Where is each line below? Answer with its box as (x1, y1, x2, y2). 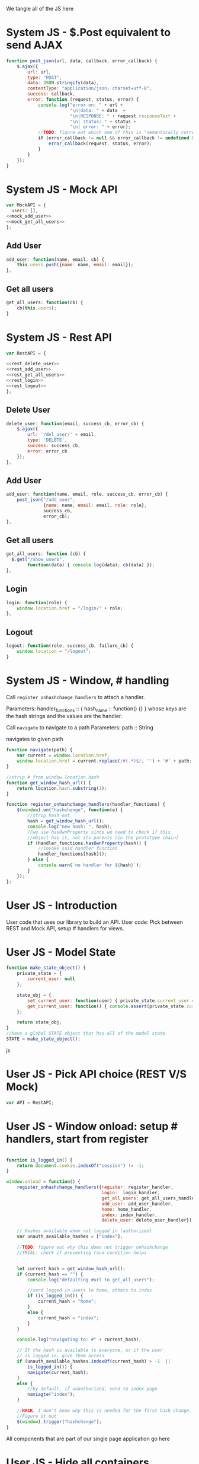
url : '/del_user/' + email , (27, 432, 97, 438)
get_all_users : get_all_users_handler (101, 1195, 197, 1201)
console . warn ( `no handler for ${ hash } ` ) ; (37, 862, 142, 868)
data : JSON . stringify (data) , (27, 80, 99, 86)
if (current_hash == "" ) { (17, 1271, 84, 1277)
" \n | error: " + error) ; (69, 124, 131, 130)
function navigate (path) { (6, 747, 73, 753)
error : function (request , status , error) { (27, 97, 139, 103)
